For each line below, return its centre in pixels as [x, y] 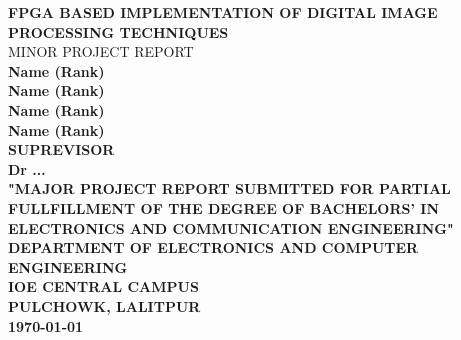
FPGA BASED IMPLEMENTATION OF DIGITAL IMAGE [223, 12]
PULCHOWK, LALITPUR [104, 305]
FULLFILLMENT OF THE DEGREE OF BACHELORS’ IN [224, 207]
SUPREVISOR [61, 149]
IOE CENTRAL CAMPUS [103, 286]
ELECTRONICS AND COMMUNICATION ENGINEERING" [231, 227]
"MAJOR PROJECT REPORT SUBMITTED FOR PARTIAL [229, 188]
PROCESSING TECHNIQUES [118, 31]
